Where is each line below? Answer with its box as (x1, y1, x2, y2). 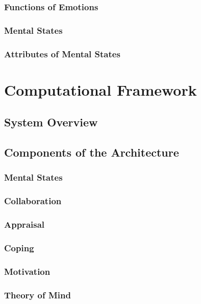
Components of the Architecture (4, 144, 179, 160)
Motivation (4, 265, 51, 277)
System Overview (4, 114, 98, 130)
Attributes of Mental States (4, 47, 120, 60)
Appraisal (4, 218, 45, 231)
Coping (4, 241, 34, 254)
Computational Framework (4, 79, 197, 100)
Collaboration (4, 194, 62, 207)
